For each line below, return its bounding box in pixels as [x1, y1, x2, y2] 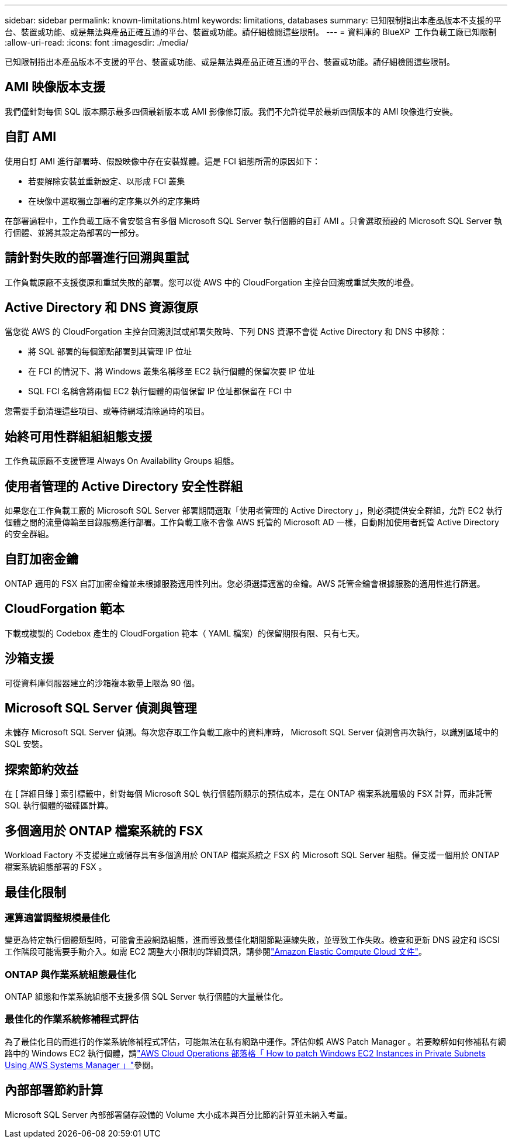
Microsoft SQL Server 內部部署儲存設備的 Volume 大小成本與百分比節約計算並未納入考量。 [5, 1109, 352, 1120]
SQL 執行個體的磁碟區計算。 [5, 800, 113, 811]
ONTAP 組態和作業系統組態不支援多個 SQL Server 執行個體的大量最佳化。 [5, 991, 288, 1002]
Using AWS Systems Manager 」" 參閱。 [5, 1059, 159, 1070]
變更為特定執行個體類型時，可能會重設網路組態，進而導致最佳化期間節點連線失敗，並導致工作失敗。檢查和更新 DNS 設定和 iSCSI [5, 935, 500, 945]
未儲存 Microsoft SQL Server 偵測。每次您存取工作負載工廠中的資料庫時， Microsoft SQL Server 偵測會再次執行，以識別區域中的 [5, 727, 499, 738]
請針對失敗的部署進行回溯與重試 [5, 250, 189, 266]
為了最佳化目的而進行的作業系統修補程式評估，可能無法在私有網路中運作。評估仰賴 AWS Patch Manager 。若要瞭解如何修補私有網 [5, 1036, 506, 1046]
